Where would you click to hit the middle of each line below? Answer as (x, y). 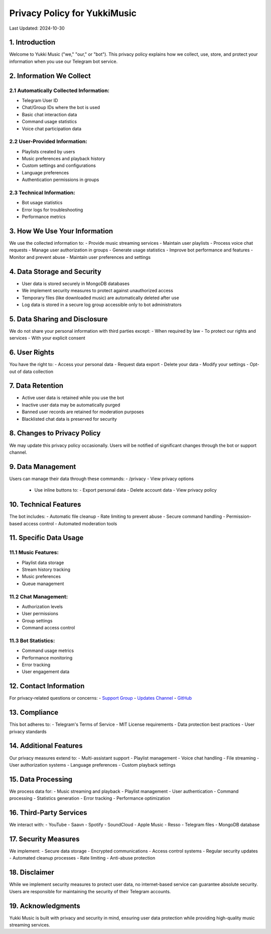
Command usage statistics (49, 122)
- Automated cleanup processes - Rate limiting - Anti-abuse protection (82, 858)
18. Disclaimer (32, 872)
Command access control (48, 628)
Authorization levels (42, 606)
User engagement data (46, 672)
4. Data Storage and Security (55, 271)
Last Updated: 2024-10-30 (37, 28)
